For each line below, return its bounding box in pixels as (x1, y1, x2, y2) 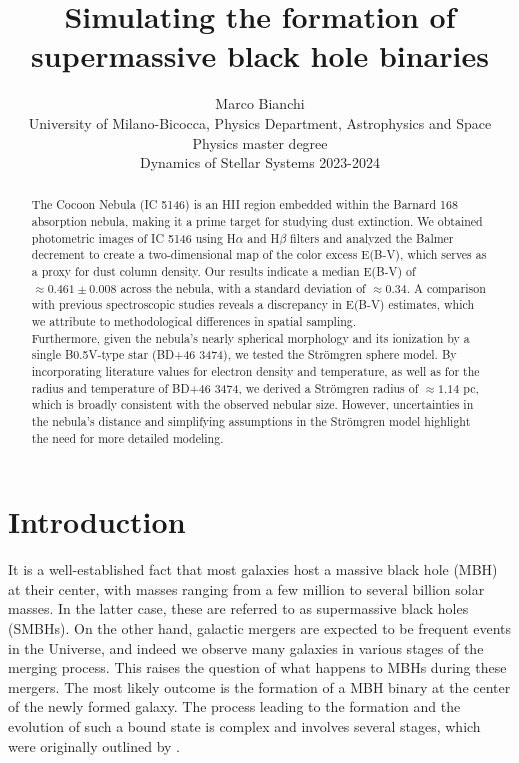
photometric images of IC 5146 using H (31, 229, 236, 246)
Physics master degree (192, 132, 328, 153)
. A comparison (406, 279, 486, 296)
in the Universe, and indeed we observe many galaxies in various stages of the (8, 637, 484, 658)
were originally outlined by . (8, 735, 181, 756)
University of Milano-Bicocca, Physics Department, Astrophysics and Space (28, 112, 492, 133)
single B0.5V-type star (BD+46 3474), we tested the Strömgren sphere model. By (31, 346, 457, 363)
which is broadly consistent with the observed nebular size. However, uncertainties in (31, 396, 474, 413)
